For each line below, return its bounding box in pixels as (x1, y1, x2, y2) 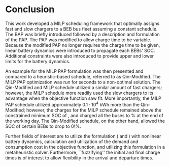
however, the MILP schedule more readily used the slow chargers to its (5, 90, 154, 96)
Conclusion (5, 4, 55, 15)
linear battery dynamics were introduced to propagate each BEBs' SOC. (5, 47, 155, 53)
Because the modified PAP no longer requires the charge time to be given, (5, 42, 160, 48)
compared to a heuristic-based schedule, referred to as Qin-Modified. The (5, 73, 161, 79)
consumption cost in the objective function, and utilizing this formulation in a (5, 144, 165, 150)
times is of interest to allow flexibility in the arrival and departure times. (5, 154, 154, 161)
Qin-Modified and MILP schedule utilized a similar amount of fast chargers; (5, 84, 162, 90)
